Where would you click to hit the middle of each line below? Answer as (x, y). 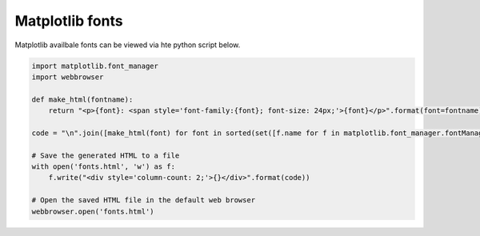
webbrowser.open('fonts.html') (93, 211)
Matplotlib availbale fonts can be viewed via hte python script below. (128, 45)
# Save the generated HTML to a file (106, 155)
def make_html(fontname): (82, 99)
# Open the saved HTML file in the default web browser (144, 200)
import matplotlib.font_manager (95, 66)
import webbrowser (68, 77)
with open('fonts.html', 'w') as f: (104, 167)
